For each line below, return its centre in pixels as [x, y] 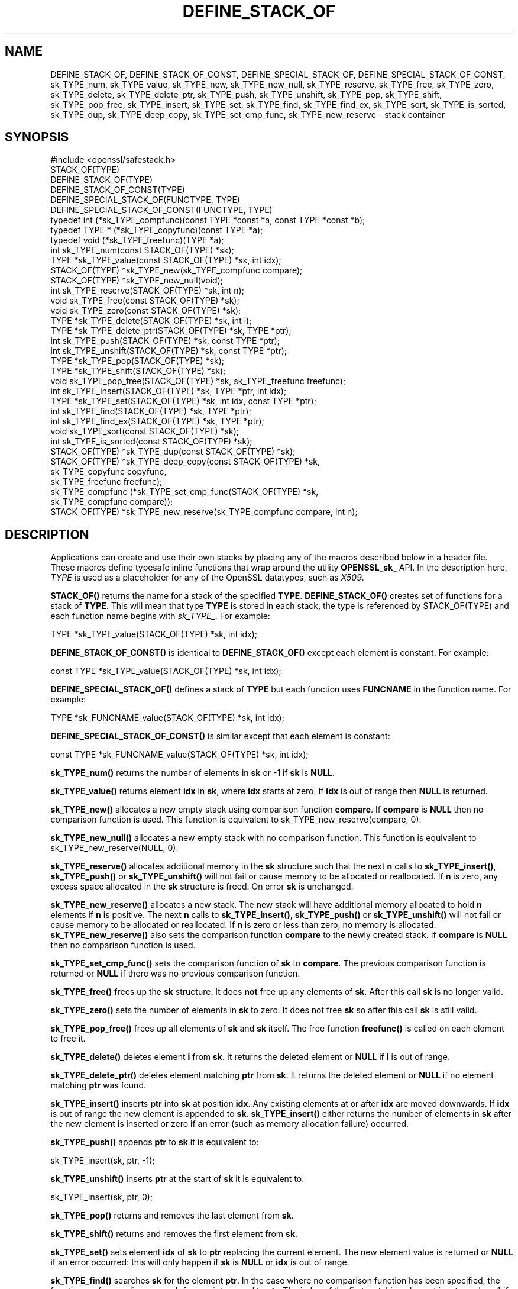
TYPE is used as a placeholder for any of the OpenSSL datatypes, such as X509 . [207, 578]
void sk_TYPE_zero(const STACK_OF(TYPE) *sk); [146, 311]
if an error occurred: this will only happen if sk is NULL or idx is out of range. [200, 1262]
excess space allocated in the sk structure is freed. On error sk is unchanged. [202, 887]
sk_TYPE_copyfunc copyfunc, [109, 472]
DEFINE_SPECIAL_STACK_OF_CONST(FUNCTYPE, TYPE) [161, 210]
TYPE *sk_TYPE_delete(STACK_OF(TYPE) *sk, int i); [151, 321]
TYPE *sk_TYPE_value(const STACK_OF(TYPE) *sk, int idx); [166, 260]
